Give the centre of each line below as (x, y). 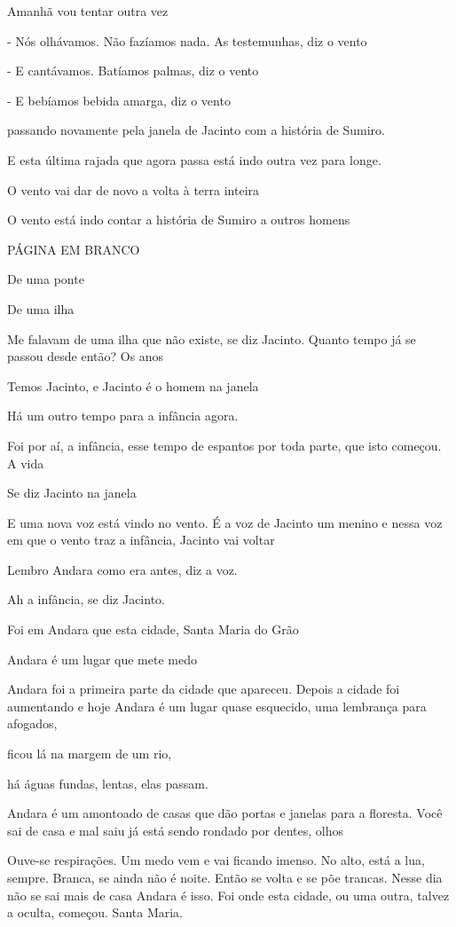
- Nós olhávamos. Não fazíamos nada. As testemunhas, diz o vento (187, 40)
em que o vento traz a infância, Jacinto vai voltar (141, 540)
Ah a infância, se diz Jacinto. (86, 599)
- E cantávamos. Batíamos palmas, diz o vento (133, 71)
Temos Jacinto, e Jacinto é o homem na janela (133, 385)
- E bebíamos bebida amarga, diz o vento (119, 100)
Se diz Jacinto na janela (72, 493)
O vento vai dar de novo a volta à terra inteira (134, 189)
